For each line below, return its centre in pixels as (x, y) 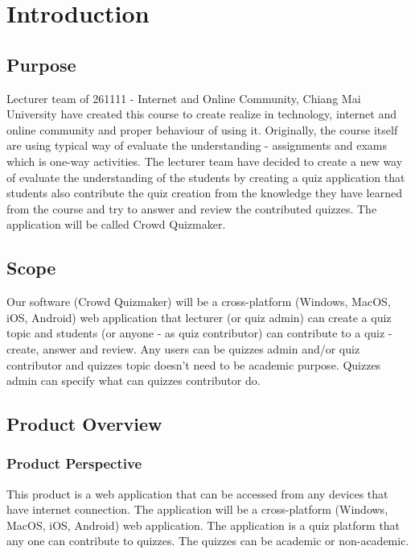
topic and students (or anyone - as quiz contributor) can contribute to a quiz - (199, 333)
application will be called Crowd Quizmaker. (116, 224)
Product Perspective (74, 463)
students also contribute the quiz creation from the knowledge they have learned (204, 193)
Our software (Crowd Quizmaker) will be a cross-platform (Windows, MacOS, (199, 302)
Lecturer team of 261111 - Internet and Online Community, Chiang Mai (184, 98)
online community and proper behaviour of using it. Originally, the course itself (202, 129)
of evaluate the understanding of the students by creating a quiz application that (206, 177)
